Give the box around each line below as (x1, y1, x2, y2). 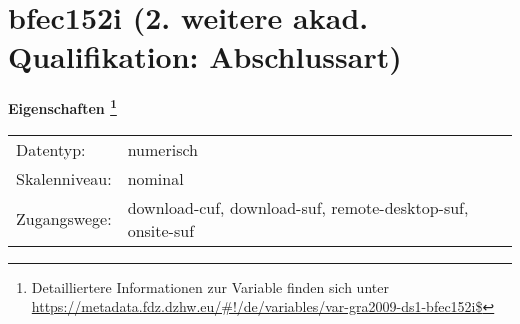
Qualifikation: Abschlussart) (8, 36, 402, 77)
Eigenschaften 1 (8, 95, 117, 118)
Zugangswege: (16, 207, 112, 231)
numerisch (127, 137, 198, 161)
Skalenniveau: (16, 166, 112, 190)
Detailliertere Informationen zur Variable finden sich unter (31, 276, 389, 297)
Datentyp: (16, 137, 86, 161)
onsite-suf (127, 218, 195, 242)
